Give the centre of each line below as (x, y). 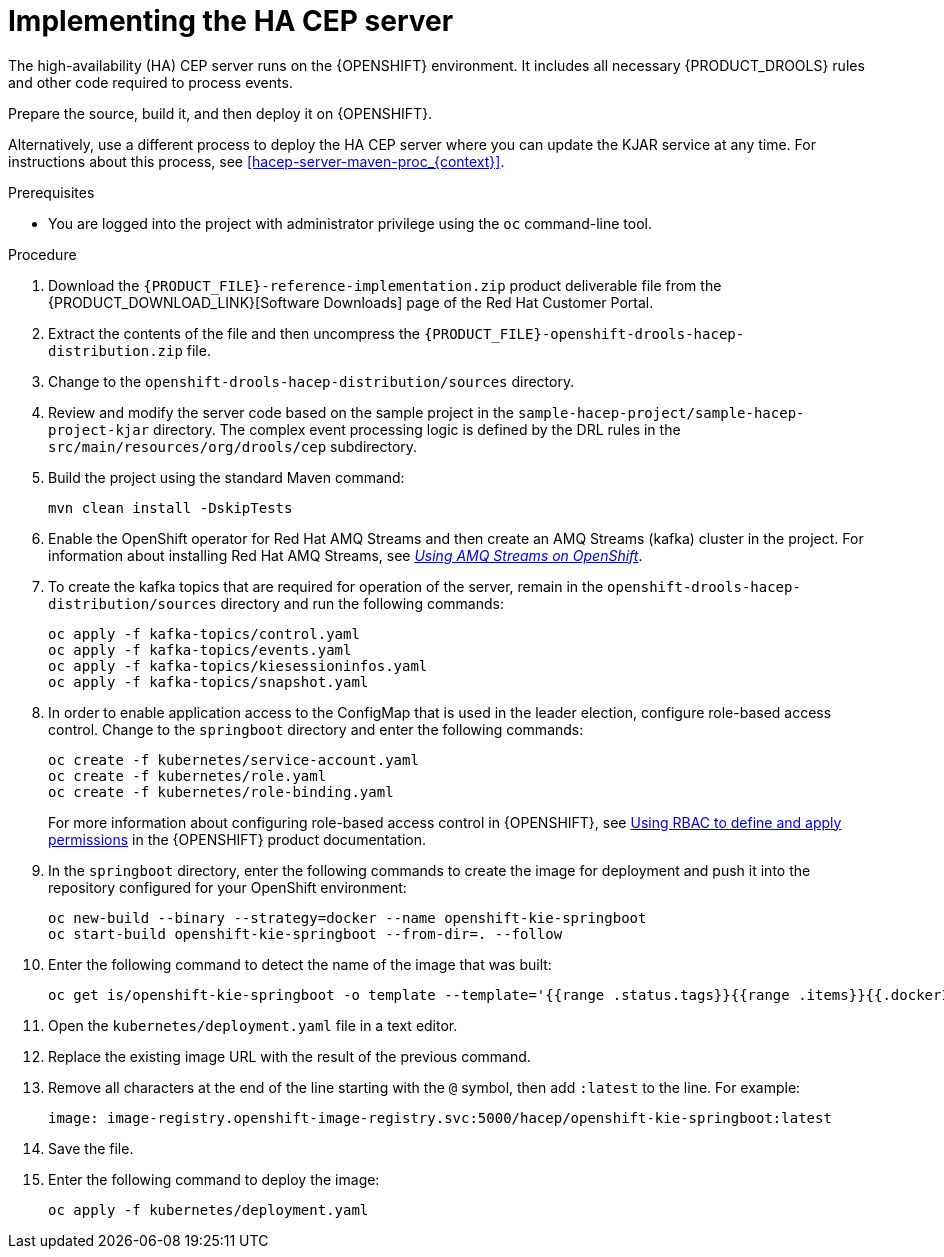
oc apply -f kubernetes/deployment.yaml (208, 1209)
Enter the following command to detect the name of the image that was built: (300, 964)
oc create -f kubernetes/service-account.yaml (233, 759)
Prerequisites (51, 192)
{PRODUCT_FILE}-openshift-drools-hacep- (584, 333)
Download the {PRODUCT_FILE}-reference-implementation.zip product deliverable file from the (385, 285)
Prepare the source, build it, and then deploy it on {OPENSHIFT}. (220, 113)
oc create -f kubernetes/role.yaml (187, 775)
